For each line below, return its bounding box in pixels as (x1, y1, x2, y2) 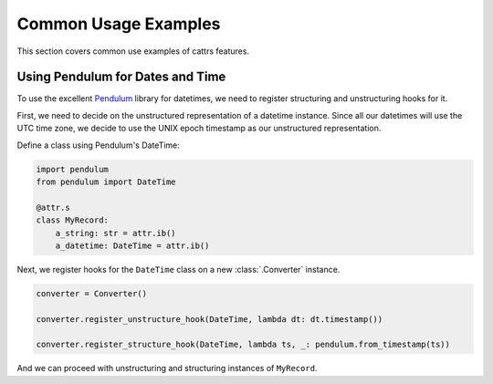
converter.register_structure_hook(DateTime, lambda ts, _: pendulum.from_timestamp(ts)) (36, 339, 451, 350)
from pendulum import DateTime (36, 177, 177, 187)
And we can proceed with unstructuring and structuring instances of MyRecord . (16, 363, 318, 374)
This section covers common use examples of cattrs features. (16, 46, 250, 57)
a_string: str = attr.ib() (55, 228, 177, 238)
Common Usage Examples (16, 14, 221, 34)
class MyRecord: (36, 215, 110, 225)
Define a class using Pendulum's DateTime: (16, 140, 180, 150)
